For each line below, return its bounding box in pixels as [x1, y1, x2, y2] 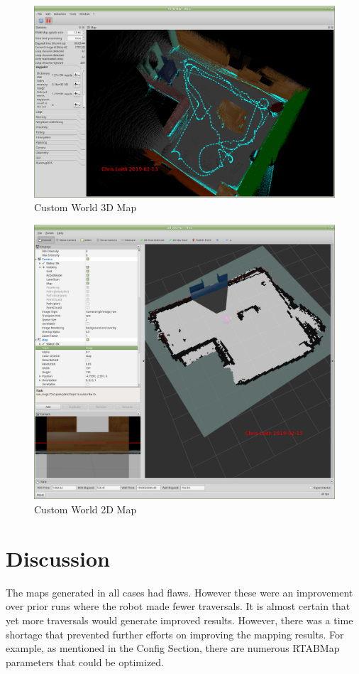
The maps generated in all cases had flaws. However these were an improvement [6, 584, 353, 599]
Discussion [6, 543, 110, 572]
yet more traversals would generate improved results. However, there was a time [6, 612, 353, 627]
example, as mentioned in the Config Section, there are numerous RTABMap [6, 641, 340, 656]
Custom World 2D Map [34, 502, 137, 517]
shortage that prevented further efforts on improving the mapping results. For [6, 626, 344, 641]
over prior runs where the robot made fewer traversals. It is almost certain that [6, 599, 350, 614]
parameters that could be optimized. [6, 654, 164, 669]
